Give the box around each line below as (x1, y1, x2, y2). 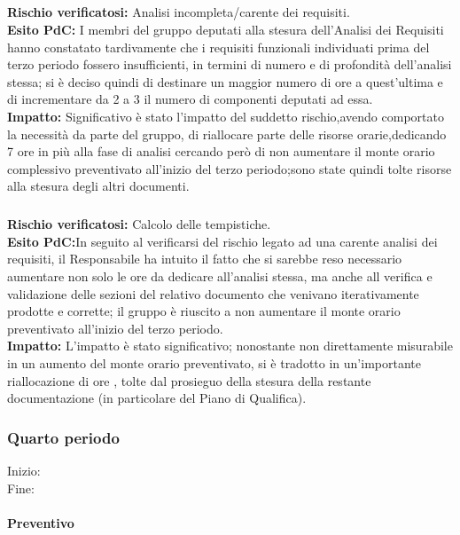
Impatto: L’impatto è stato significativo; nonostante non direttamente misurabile (7, 336, 453, 355)
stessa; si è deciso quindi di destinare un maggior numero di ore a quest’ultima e (7, 72, 443, 90)
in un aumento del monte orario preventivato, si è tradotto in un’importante (7, 354, 421, 373)
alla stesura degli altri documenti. (7, 177, 190, 195)
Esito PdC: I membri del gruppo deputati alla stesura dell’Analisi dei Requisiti (7, 20, 444, 38)
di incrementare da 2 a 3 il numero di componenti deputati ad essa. (7, 90, 373, 108)
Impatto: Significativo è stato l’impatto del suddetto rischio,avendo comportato (7, 106, 444, 125)
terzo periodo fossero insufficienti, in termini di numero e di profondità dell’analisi (7, 55, 452, 74)
